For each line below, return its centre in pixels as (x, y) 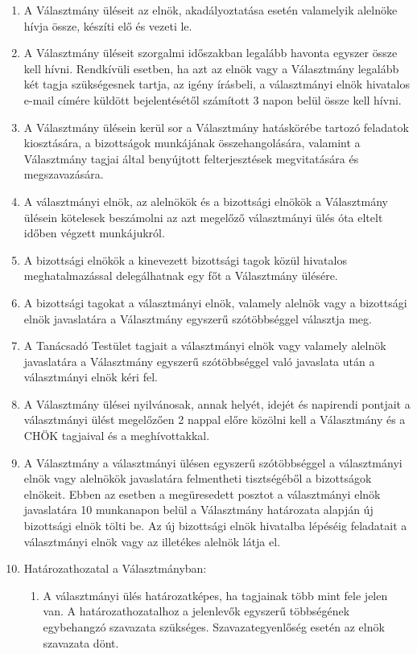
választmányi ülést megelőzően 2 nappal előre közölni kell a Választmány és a (215, 420)
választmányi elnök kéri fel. (91, 377)
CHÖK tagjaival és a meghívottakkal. (117, 436)
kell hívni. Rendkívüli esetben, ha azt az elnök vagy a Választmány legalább (211, 68)
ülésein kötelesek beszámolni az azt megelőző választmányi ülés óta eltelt (203, 217)
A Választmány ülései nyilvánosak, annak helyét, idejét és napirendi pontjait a (217, 403)
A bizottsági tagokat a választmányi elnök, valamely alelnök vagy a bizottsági (215, 302)
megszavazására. (64, 174)
